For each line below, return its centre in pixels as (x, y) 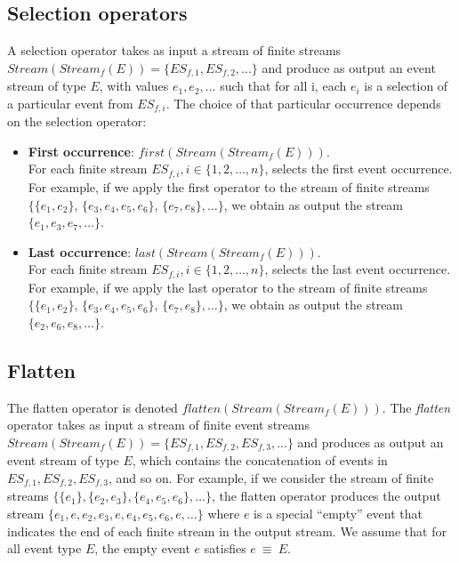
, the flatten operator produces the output (326, 496)
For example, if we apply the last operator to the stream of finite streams (228, 287)
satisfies (225, 548)
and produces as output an (370, 442)
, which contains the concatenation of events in (260, 460)
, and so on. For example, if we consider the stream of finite (271, 477)
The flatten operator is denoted (93, 407)
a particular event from (70, 103)
